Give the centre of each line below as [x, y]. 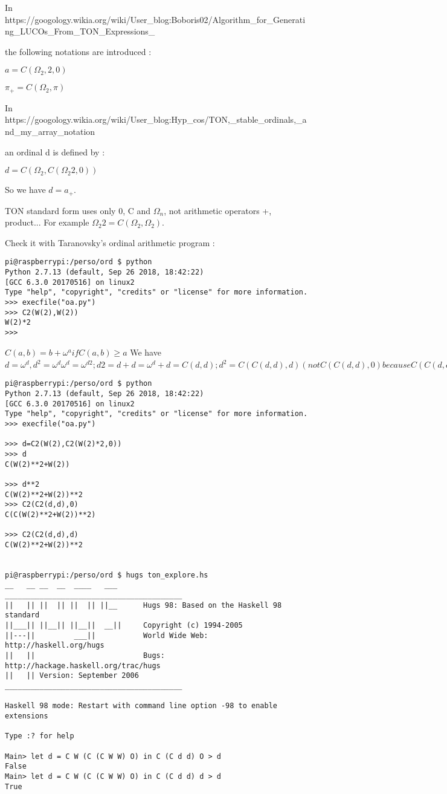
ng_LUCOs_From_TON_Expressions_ [80, 31]
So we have [25, 190]
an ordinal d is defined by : [55, 151]
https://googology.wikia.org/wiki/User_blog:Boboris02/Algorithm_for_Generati [155, 19]
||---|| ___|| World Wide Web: [107, 635]
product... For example [47, 222]
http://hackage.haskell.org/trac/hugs [83, 665]
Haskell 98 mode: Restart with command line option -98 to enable [141, 706]
